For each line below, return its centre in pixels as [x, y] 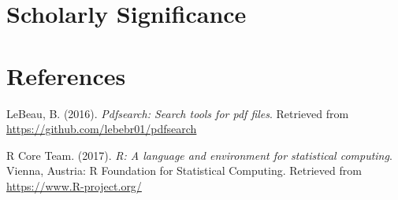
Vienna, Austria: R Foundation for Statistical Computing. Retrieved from [184, 170]
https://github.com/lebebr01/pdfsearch [102, 129]
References [66, 75]
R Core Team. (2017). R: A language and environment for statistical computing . [199, 155]
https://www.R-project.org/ [74, 185]
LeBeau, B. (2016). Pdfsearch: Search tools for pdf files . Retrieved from [178, 113]
